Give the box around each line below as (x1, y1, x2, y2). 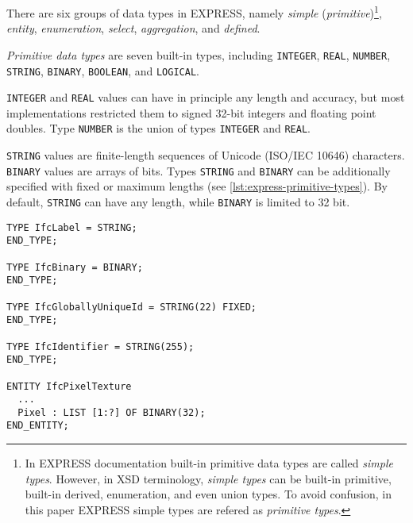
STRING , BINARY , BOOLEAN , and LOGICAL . (6, 62, 199, 79)
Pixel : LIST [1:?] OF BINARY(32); (17, 406, 206, 418)
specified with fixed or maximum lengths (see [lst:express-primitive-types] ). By (6, 178, 388, 194)
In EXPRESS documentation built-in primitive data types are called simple (25, 455, 393, 471)
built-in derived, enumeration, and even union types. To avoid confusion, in (25, 486, 392, 502)
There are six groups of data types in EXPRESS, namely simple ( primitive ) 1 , (6, 2, 382, 21)
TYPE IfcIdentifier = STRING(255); (6, 340, 195, 352)
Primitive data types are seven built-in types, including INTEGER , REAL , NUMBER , (6, 46, 391, 63)
